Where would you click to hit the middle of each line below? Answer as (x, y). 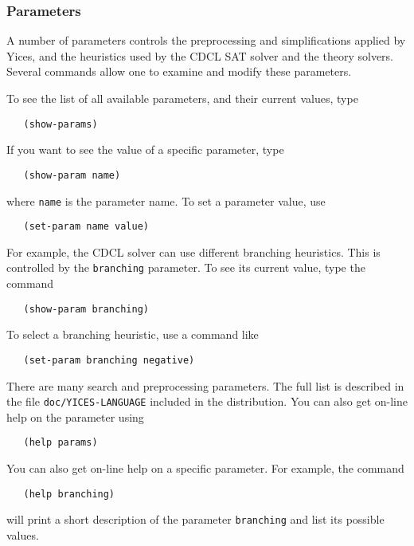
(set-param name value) (86, 227)
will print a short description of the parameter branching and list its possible (195, 519)
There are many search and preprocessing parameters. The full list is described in (205, 385)
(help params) (61, 443)
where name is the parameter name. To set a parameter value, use (166, 200)
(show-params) (61, 124)
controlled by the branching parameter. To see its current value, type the (186, 267)
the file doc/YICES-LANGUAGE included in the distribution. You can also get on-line (207, 401)
